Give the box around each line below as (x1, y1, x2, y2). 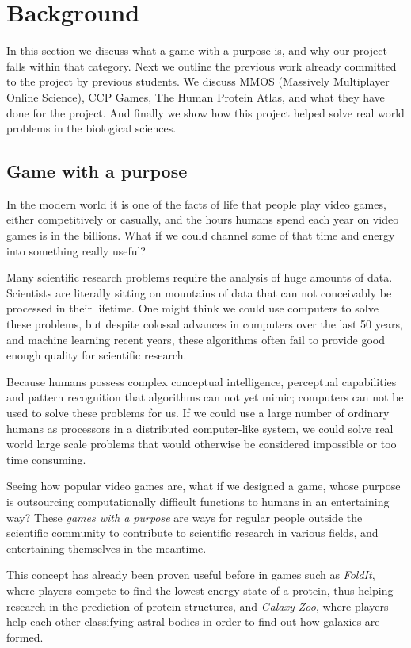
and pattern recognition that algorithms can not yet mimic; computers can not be (6, 389, 404, 405)
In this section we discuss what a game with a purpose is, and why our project (6, 42, 387, 59)
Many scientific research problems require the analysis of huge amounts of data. (6, 269, 393, 286)
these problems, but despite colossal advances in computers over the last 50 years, (6, 316, 403, 332)
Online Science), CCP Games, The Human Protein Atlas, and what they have (6, 88, 385, 105)
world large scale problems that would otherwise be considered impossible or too (6, 435, 397, 452)
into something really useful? (6, 242, 146, 259)
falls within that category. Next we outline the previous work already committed (6, 57, 397, 74)
